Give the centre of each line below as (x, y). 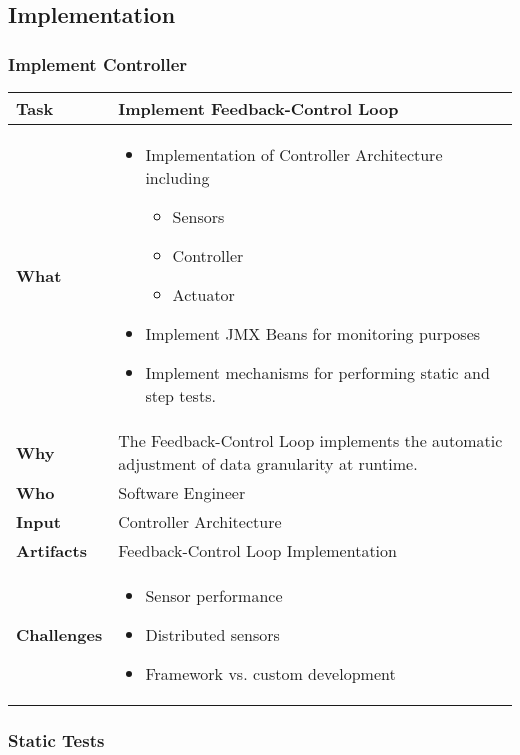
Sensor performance (214, 595)
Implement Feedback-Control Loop (258, 108)
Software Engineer (182, 492)
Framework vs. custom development (270, 673)
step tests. (180, 395)
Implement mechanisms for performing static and (317, 372)
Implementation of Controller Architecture (294, 154)
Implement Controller (98, 63)
